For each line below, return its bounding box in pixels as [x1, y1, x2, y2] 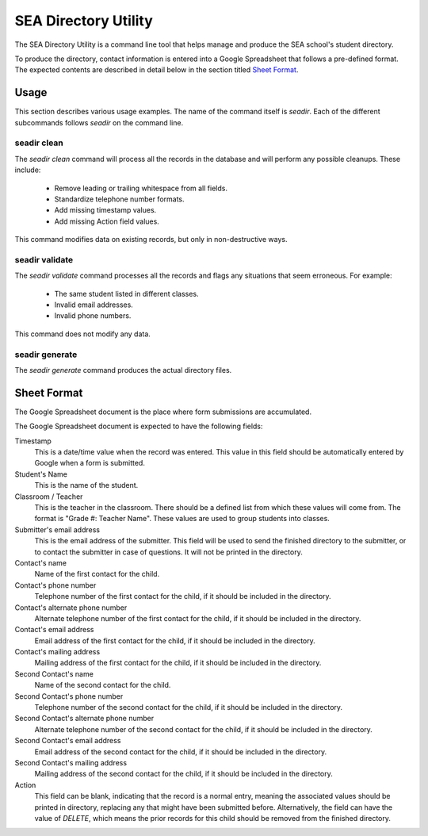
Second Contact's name [14, 669, 94, 678]
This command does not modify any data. [14, 329, 151, 339]
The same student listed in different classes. [54, 289, 199, 298]
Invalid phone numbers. [54, 311, 132, 320]
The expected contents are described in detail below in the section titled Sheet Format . [14, 65, 299, 75]
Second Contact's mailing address [14, 757, 127, 767]
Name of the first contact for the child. [34, 569, 160, 579]
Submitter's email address [14, 524, 101, 535]
